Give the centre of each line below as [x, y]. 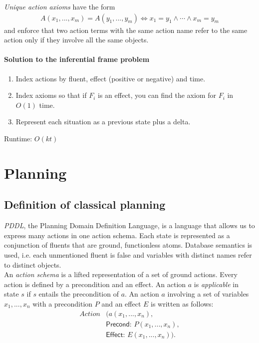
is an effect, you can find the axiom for [157, 95]
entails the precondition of [79, 294]
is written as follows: [182, 303]
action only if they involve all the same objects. [76, 40]
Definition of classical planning [85, 204]
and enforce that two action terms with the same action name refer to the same [126, 30]
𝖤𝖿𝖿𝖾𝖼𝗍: [116, 335]
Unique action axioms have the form [60, 6]
